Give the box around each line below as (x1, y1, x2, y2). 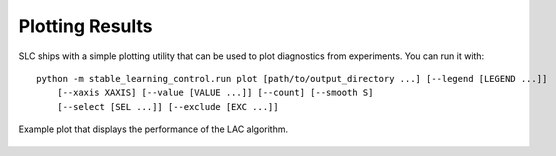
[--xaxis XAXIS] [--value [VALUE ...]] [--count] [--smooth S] (56, 87, 374, 99)
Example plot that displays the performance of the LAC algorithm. (18, 123, 289, 135)
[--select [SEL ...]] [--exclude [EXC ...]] (56, 101, 279, 112)
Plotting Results (18, 15, 154, 37)
